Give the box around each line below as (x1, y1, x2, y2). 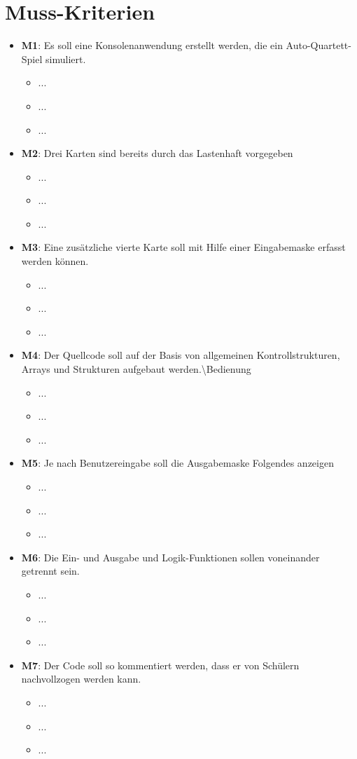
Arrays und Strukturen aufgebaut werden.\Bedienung (21, 362, 251, 376)
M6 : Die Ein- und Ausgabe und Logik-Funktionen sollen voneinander (21, 549, 320, 564)
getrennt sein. (21, 563, 80, 578)
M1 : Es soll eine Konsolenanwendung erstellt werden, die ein (21, 38, 283, 53)
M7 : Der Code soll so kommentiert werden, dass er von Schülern (21, 657, 300, 672)
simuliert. (45, 51, 86, 66)
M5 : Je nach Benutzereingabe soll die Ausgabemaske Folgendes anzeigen (21, 456, 334, 470)
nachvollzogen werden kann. (21, 671, 141, 686)
